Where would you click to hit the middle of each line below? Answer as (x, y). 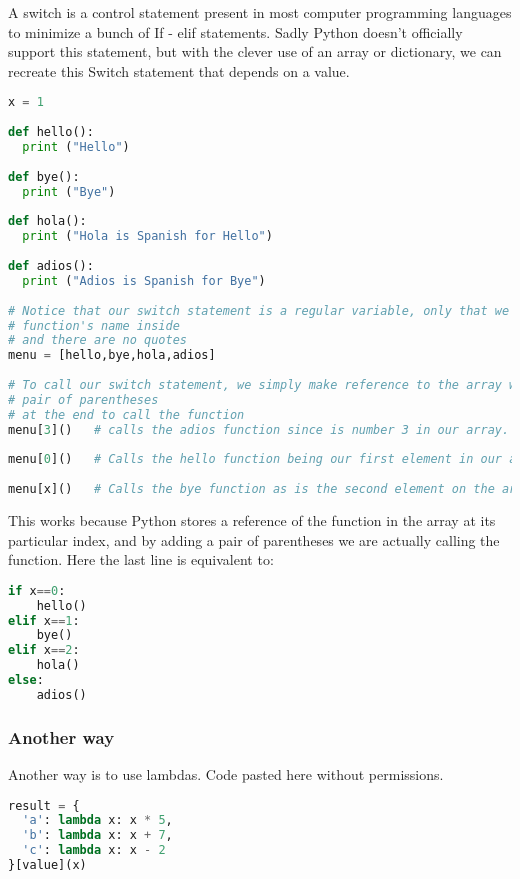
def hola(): (47, 221)
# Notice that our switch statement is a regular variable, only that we (259, 310)
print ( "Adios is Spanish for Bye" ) (144, 280)
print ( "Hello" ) (76, 147)
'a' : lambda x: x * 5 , (97, 820)
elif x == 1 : (44, 620)
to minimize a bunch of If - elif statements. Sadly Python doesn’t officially (235, 31)
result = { (44, 805)
